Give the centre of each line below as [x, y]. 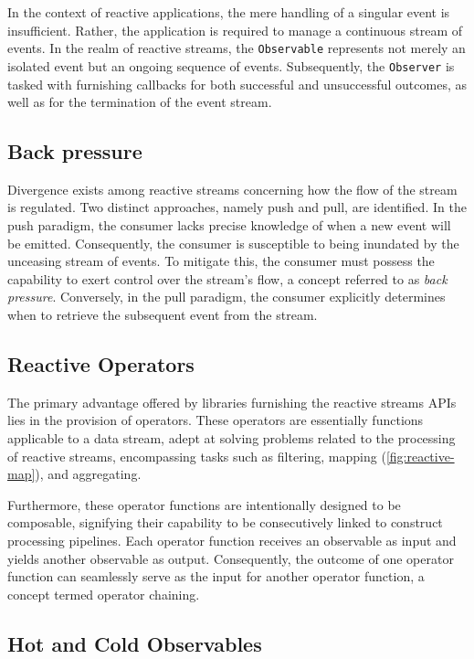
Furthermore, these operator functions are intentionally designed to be [204, 504]
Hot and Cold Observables [135, 643]
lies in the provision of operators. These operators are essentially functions [216, 420]
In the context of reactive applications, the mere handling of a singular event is [229, 12]
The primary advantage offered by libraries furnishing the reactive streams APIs [232, 402]
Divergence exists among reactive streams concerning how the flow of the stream [232, 189]
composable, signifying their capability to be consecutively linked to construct [225, 522]
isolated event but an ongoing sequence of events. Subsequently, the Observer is [231, 65]
